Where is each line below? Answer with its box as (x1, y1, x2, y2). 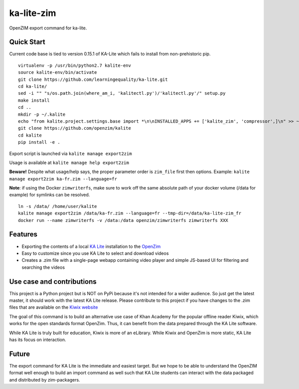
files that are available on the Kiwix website (9, 304, 98, 310)
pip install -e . (18, 140, 60, 145)
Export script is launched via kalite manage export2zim (9, 150, 132, 157)
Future (9, 350, 30, 358)
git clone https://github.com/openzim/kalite (18, 125, 132, 131)
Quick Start (9, 38, 45, 46)
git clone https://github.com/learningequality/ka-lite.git (18, 76, 168, 82)
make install (18, 97, 50, 103)
